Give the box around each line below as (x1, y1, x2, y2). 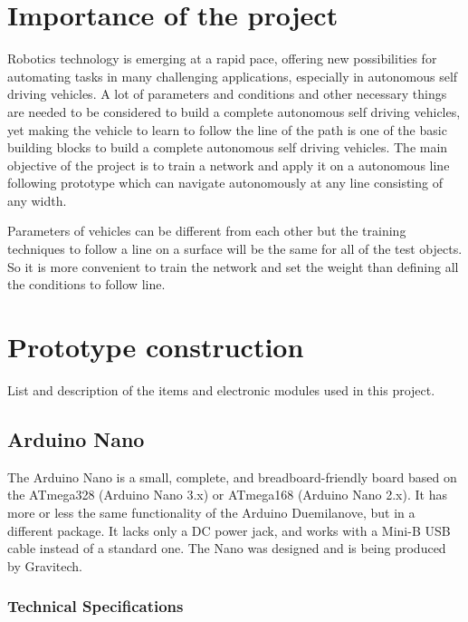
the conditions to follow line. (7, 275, 166, 294)
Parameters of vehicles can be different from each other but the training (7, 221, 406, 240)
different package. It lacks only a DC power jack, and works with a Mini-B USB (7, 520, 451, 539)
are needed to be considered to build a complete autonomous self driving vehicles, (7, 102, 461, 121)
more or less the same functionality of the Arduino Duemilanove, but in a (7, 502, 415, 521)
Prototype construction (7, 328, 304, 365)
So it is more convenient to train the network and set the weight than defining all (7, 257, 459, 276)
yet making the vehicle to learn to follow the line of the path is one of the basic (7, 120, 447, 139)
